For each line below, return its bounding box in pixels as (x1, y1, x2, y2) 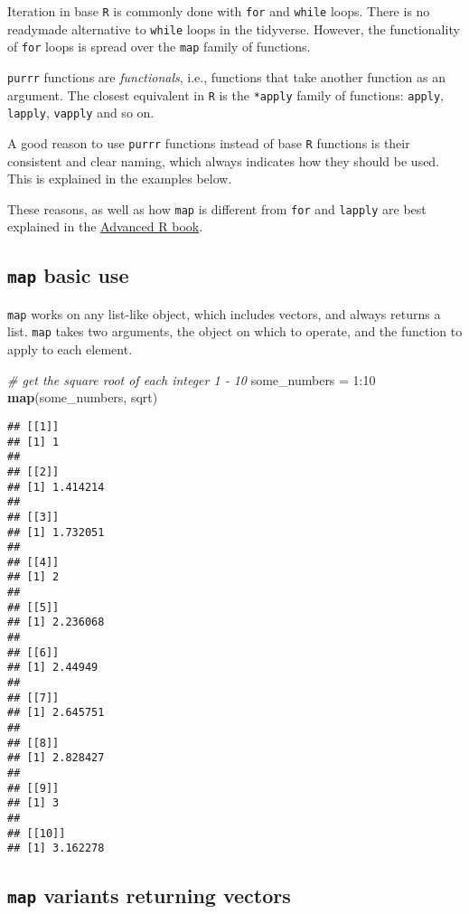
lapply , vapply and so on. (7, 103, 155, 122)
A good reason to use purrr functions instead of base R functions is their (7, 133, 410, 152)
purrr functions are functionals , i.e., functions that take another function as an (7, 67, 446, 86)
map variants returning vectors (7, 881, 291, 909)
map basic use (7, 261, 129, 289)
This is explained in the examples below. (7, 169, 232, 188)
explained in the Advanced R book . (7, 217, 203, 236)
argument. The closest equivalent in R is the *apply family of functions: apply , (7, 85, 444, 104)
